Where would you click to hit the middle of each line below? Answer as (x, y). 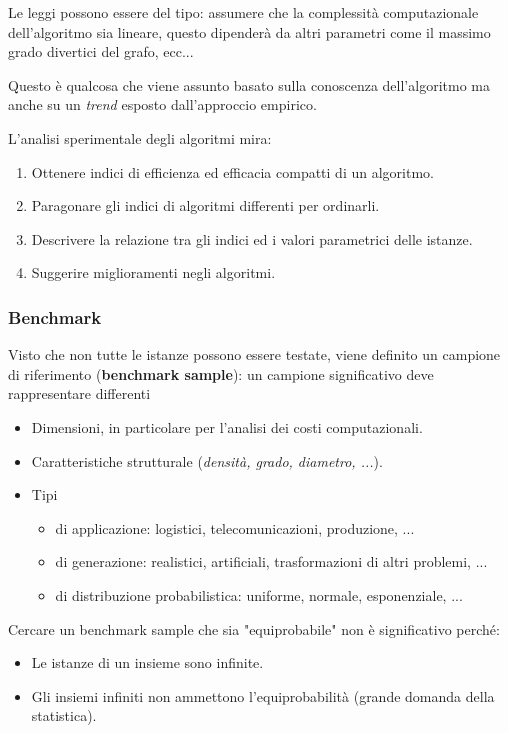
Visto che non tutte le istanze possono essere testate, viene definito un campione (254, 354)
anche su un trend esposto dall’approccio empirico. (162, 104)
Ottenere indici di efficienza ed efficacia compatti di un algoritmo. (232, 171)
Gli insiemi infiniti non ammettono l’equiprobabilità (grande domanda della (263, 695)
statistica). (64, 715)
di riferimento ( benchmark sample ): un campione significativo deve (221, 373)
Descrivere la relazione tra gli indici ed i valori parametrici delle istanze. (252, 238)
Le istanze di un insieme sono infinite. (147, 662)
